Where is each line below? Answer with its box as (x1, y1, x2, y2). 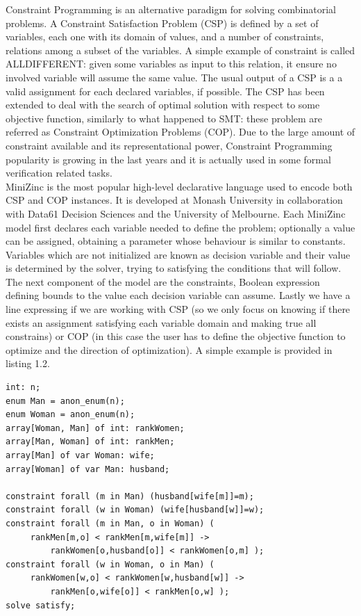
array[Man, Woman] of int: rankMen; (6, 437, 175, 447)
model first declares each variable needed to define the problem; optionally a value (6, 220, 355, 234)
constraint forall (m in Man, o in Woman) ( (6, 518, 215, 528)
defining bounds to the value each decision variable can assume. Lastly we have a (6, 288, 351, 302)
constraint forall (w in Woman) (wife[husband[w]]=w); (6, 505, 265, 515)
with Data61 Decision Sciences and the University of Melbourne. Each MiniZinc (6, 206, 346, 220)
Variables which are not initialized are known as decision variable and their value (6, 247, 351, 261)
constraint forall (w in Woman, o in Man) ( (6, 559, 215, 569)
